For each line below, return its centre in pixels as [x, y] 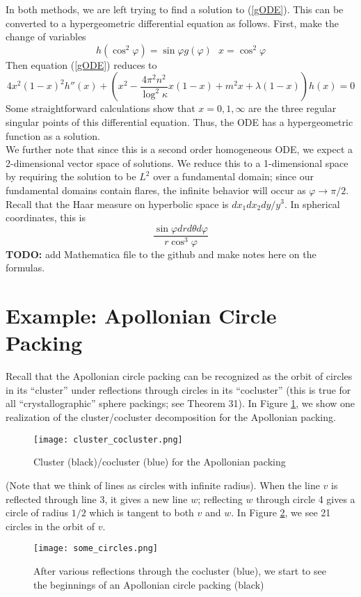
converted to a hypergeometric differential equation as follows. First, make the [172, 23]
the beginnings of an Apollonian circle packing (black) [149, 584]
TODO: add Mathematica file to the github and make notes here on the [161, 254]
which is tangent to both [142, 512]
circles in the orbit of [50, 526]
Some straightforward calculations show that [101, 108]
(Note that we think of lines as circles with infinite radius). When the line [163, 485]
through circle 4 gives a [306, 499]
